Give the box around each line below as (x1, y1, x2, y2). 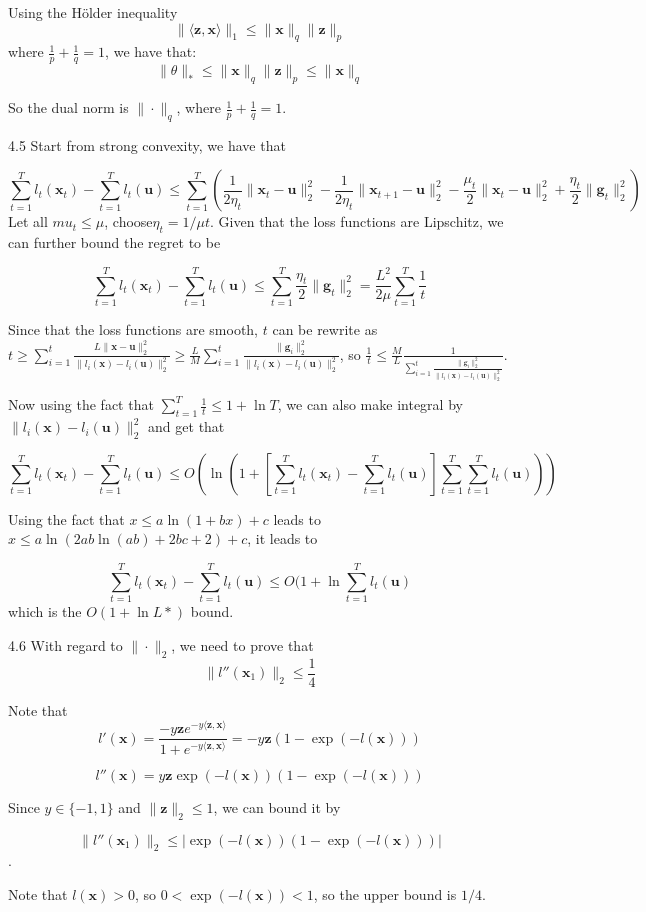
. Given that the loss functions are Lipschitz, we (210, 211, 504, 232)
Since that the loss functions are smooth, (8, 319, 259, 340)
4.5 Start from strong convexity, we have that (8, 134, 286, 155)
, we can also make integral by (277, 394, 463, 415)
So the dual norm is (8, 97, 129, 118)
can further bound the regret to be (8, 232, 221, 253)
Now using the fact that (8, 394, 154, 415)
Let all (8, 211, 48, 232)
